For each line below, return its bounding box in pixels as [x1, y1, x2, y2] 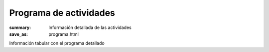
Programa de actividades [9, 7, 116, 18]
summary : [9, 25, 31, 30]
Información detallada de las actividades [48, 25, 132, 30]
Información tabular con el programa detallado [9, 40, 105, 46]
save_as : [9, 31, 28, 37]
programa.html [48, 31, 79, 37]
